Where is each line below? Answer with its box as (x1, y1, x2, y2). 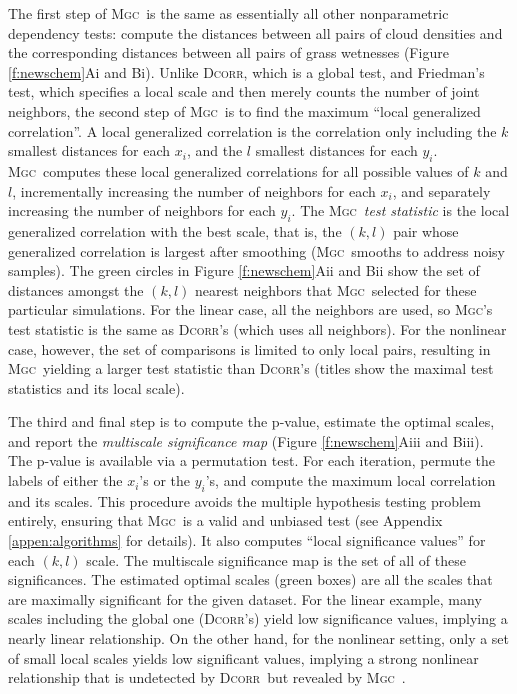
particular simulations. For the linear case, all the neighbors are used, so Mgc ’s (8, 299, 493, 320)
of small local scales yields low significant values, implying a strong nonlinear (8, 647, 479, 668)
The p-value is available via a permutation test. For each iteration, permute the (8, 450, 495, 471)
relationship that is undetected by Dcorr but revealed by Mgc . (8, 667, 406, 688)
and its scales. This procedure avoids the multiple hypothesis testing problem (8, 490, 481, 511)
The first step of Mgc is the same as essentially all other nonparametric (8, 3, 449, 23)
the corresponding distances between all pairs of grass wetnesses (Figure (8, 42, 449, 63)
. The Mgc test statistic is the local (291, 200, 510, 221)
